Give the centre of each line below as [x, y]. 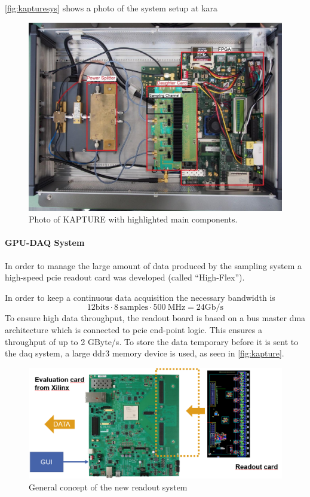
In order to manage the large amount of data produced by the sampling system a [153, 265]
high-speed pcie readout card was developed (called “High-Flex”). [125, 277]
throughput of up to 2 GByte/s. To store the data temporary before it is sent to [152, 341]
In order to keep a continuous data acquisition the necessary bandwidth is [140, 297]
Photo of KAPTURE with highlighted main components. [133, 219]
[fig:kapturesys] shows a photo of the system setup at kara [111, 8]
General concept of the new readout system [108, 487]
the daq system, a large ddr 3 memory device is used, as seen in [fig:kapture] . [145, 353]
